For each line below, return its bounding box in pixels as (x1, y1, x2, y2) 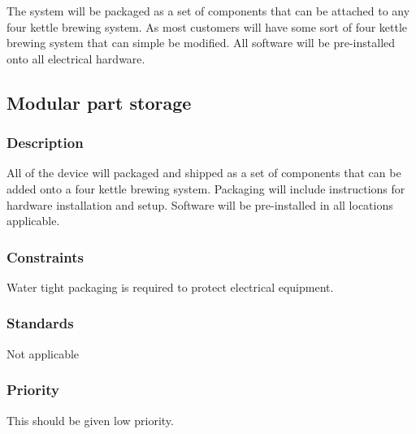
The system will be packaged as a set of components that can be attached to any (6, 2, 410, 19)
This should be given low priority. (6, 411, 174, 428)
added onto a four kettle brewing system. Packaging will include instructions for (6, 180, 405, 197)
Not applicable (6, 345, 80, 362)
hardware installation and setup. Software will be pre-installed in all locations (6, 196, 393, 213)
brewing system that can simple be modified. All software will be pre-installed (6, 34, 396, 51)
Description (6, 132, 84, 153)
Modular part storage (6, 89, 192, 115)
